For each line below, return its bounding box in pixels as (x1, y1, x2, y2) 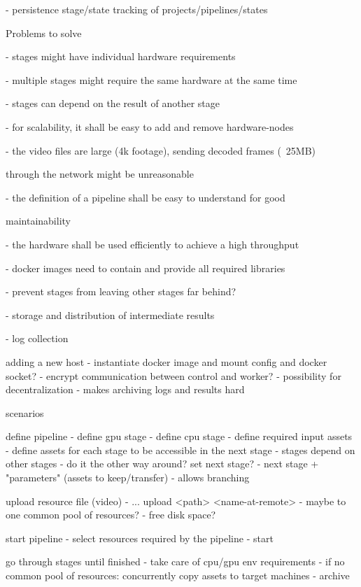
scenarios (6, 405, 44, 420)
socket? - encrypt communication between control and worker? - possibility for (6, 368, 341, 383)
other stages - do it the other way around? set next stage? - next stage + (6, 456, 319, 471)
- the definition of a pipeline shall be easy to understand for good (6, 190, 285, 204)
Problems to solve (6, 25, 82, 40)
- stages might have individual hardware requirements (6, 49, 236, 64)
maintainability (6, 213, 71, 228)
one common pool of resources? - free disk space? (6, 507, 216, 522)
